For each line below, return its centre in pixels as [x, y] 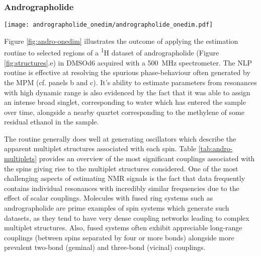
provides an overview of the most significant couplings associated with [147, 158]
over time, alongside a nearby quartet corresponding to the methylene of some [124, 112]
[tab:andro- [215, 148]
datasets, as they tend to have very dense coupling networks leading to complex [127, 217]
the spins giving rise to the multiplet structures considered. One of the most [121, 168]
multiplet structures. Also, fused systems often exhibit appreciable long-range [123, 228]
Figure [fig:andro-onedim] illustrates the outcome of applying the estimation [121, 41]
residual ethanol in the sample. [52, 122]
